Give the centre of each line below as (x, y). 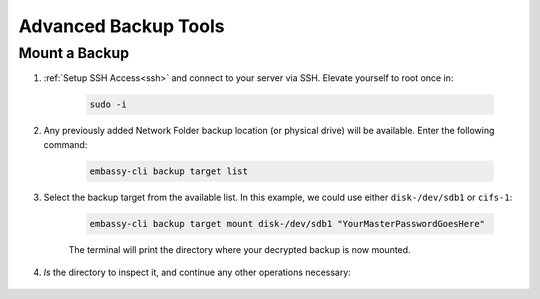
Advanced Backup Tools (121, 26)
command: (65, 144)
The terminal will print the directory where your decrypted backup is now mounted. (239, 249)
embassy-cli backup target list (169, 171)
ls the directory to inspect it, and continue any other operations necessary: (197, 272)
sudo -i (108, 104)
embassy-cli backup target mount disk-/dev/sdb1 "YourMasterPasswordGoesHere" (287, 223)
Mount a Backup (74, 53)
